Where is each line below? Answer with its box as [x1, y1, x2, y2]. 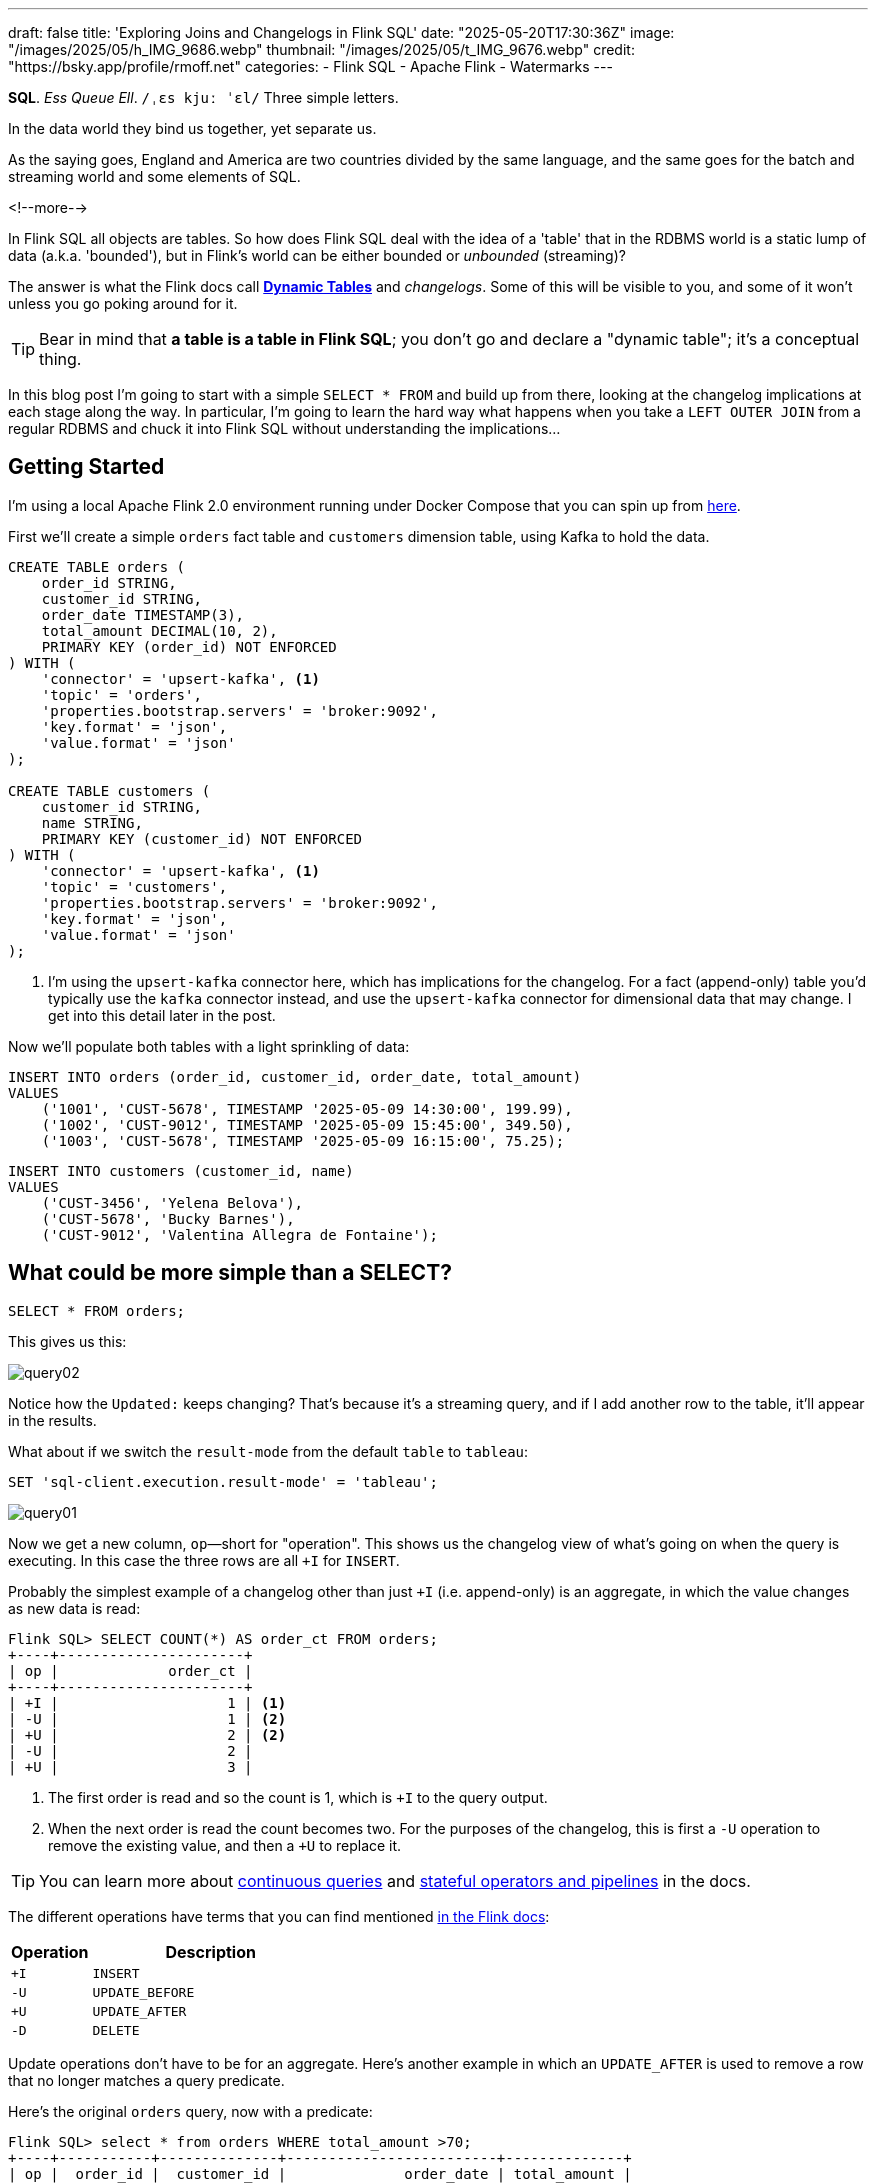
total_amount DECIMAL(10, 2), [41, 622, 278, 639]
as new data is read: [8, 1599, 141, 1617]
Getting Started [8, 454, 165, 480]
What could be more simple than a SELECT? [8, 1260, 452, 1286]
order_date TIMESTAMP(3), [41, 606, 245, 623]
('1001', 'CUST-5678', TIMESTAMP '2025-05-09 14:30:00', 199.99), [41, 1100, 573, 1117]
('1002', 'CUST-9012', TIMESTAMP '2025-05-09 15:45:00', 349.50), [41, 1116, 573, 1133]
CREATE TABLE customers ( [8, 782, 211, 799]
